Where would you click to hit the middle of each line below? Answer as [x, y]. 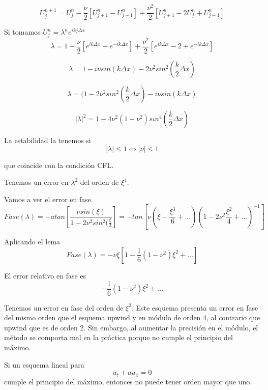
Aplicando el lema [32, 242]
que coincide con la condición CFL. [59, 165]
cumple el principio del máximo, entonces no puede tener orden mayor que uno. [128, 381]
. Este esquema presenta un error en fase [195, 307]
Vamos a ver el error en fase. [49, 199]
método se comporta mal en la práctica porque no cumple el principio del [118, 337]
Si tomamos [22, 32]
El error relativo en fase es [45, 275]
